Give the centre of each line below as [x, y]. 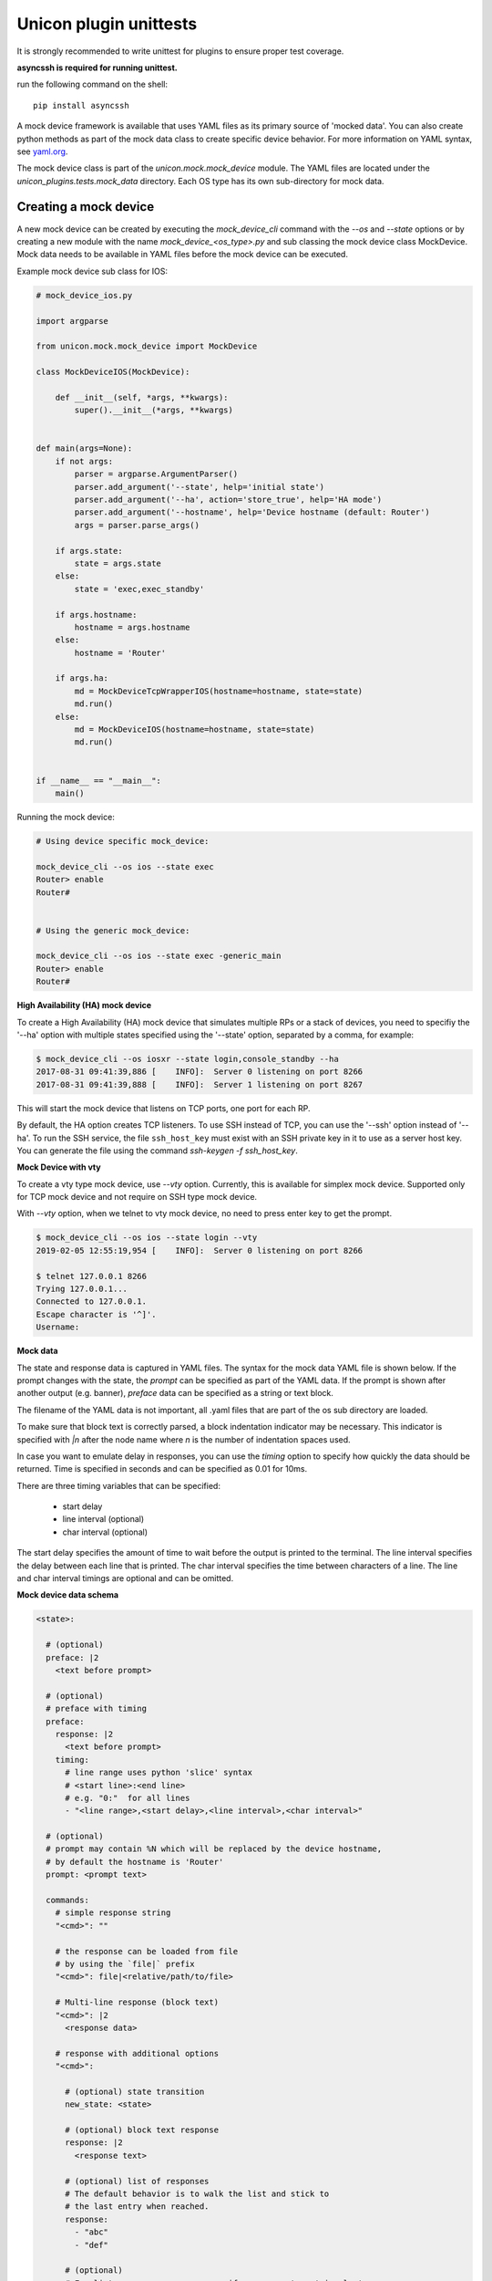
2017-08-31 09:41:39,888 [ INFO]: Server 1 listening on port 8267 [200, 1084]
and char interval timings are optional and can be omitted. [125, 1578]
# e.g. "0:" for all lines [128, 1798]
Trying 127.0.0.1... [82, 1289]
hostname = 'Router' [120, 653]
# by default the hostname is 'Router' [135, 1862]
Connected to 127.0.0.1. [92, 1302]
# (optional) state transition [135, 2091]
